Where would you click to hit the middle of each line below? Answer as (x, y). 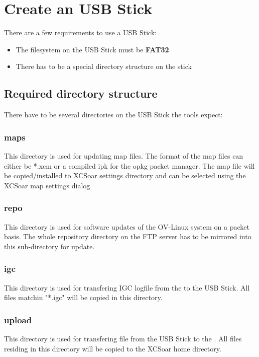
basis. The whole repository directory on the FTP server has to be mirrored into (128, 236)
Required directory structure (81, 93)
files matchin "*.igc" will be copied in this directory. (83, 297)
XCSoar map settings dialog (47, 185)
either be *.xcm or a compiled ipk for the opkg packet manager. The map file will (129, 165)
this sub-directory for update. (49, 246)
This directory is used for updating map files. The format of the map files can (124, 155)
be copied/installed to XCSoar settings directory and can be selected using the (125, 175)
